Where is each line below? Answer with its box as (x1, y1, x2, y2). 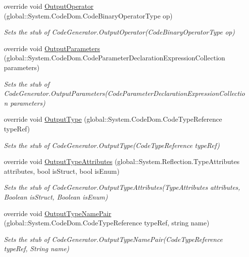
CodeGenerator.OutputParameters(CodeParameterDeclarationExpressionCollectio (4, 88, 245, 98)
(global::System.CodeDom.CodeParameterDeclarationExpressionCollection (4, 53, 225, 63)
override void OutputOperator (4, 1, 94, 11)
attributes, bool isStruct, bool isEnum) (4, 165, 120, 176)
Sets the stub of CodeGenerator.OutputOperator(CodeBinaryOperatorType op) (4, 27, 235, 37)
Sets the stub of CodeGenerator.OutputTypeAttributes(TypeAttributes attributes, (4, 182, 240, 192)
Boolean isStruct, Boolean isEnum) (4, 191, 108, 202)
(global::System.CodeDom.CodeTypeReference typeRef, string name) (4, 218, 210, 228)
